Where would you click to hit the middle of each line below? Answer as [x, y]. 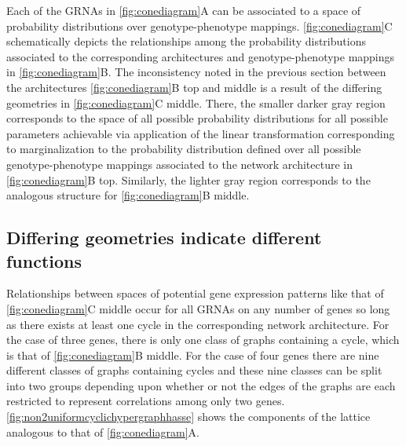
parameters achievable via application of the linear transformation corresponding [201, 133]
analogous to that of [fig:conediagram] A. [103, 431]
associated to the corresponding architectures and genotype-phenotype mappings [201, 56]
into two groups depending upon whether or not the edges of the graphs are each [201, 385]
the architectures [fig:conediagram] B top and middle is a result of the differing [194, 87]
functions [44, 260]
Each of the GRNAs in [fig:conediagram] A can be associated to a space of [184, 10]
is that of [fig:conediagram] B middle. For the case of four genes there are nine [193, 355]
